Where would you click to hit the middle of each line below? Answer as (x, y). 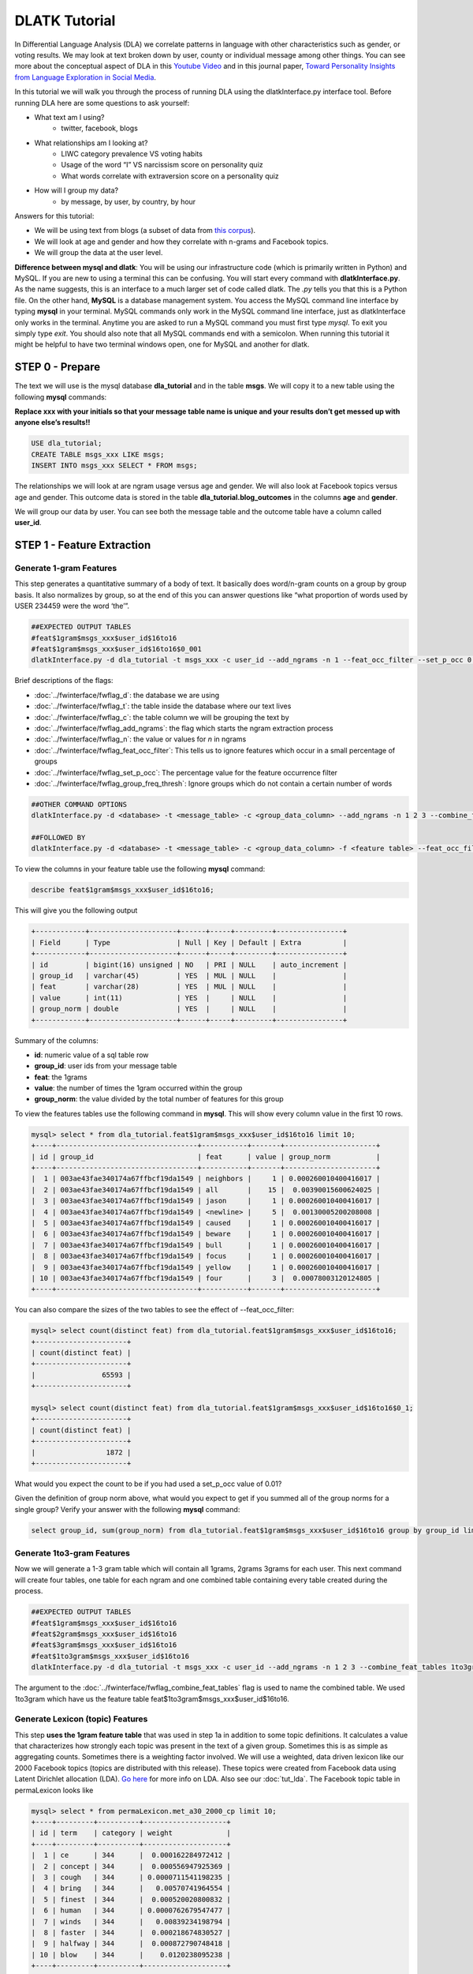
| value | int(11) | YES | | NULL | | (189, 998)
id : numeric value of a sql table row (91, 1055)
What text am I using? (70, 117)
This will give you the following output (76, 910)
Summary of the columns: (56, 1040)
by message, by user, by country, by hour (128, 201)
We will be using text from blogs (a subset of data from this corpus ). (145, 231)
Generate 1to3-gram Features (72, 1553)
